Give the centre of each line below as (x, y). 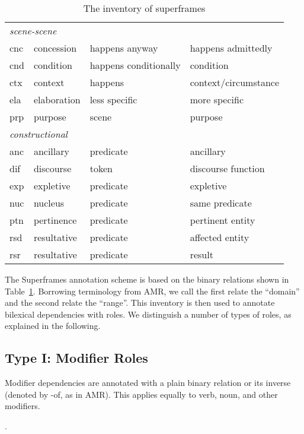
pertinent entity (223, 220)
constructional (39, 134)
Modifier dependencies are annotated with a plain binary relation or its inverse (148, 383)
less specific (113, 99)
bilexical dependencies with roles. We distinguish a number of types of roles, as (148, 314)
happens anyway (124, 48)
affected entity (220, 237)
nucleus (49, 203)
